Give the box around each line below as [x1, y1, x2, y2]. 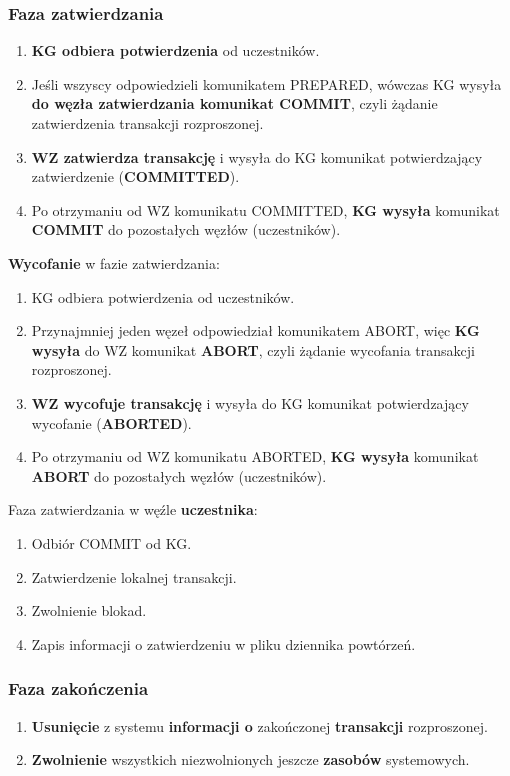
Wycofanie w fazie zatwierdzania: [8, 252, 220, 273]
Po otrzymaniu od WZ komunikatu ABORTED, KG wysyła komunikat [31, 446, 479, 467]
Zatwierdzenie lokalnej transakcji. [31, 566, 237, 587]
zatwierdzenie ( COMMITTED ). [31, 166, 240, 187]
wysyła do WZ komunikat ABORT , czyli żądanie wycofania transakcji [31, 339, 475, 360]
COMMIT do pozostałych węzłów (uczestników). [31, 219, 341, 240]
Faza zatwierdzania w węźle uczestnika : [8, 499, 258, 520]
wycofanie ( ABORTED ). [31, 412, 192, 433]
